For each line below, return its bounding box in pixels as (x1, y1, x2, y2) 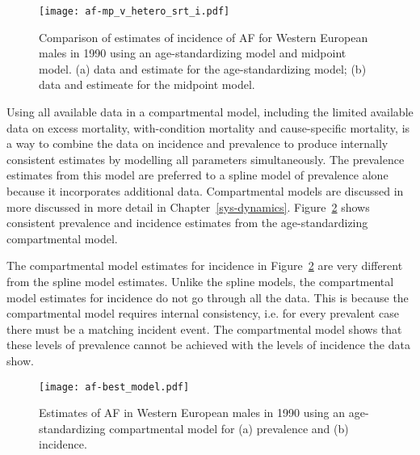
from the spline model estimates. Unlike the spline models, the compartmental (6, 272, 394, 289)
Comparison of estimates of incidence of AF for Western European (39, 28, 368, 45)
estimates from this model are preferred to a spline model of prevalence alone (6, 166, 388, 183)
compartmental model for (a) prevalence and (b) (109, 419, 349, 436)
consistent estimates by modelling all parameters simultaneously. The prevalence (6, 150, 405, 167)
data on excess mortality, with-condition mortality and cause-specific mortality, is (6, 119, 410, 136)
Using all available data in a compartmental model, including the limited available (6, 103, 414, 120)
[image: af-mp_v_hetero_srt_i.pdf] (39, 6, 230, 17)
